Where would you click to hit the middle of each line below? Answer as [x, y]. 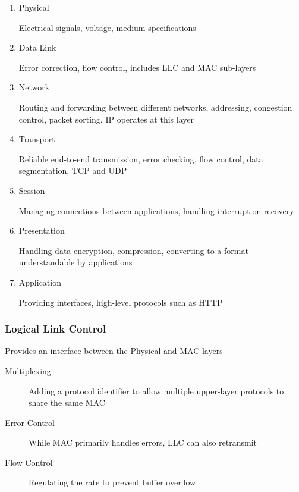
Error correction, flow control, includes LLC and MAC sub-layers [137, 67]
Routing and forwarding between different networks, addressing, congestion [155, 107]
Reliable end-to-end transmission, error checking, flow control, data [141, 159]
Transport [37, 139]
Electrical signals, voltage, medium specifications [107, 27]
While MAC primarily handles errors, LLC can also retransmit [143, 442]
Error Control [30, 422]
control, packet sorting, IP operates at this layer [106, 119]
